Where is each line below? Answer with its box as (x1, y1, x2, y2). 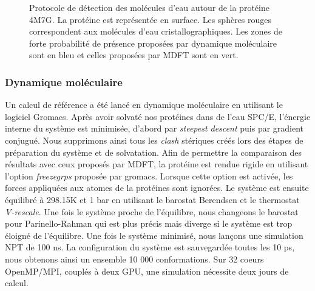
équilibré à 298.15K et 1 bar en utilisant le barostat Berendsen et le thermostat (5, 193, 300, 206)
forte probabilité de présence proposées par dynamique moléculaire (29, 36, 277, 49)
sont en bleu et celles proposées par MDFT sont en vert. (29, 48, 239, 61)
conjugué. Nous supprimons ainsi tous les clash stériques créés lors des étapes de (5, 133, 303, 146)
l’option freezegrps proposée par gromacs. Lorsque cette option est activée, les (5, 169, 293, 182)
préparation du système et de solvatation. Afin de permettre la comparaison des (5, 145, 302, 158)
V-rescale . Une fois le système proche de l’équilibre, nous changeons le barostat (5, 205, 299, 218)
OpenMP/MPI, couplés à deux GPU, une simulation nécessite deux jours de (5, 264, 289, 277)
